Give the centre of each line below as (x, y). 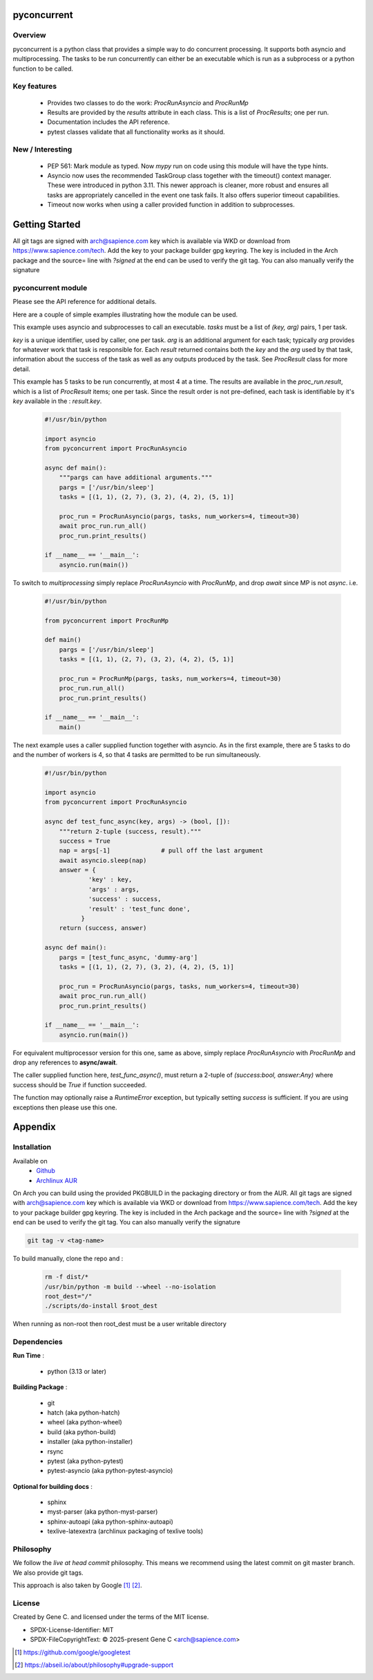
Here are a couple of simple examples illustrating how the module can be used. (125, 314)
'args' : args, (114, 889)
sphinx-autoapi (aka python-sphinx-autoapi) (111, 1521)
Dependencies (38, 1342)
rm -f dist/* (67, 1277)
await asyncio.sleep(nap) (103, 860)
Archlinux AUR (57, 1180)
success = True (85, 841)
